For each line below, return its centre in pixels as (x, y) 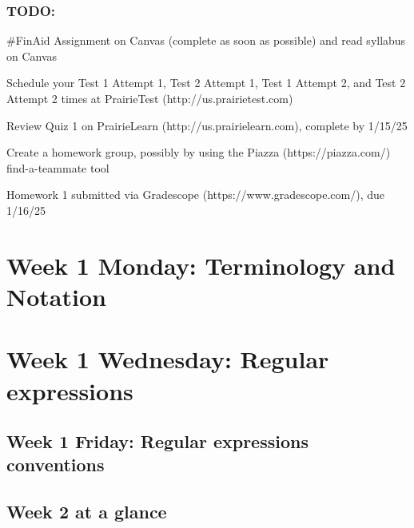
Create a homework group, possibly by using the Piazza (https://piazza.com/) (199, 152)
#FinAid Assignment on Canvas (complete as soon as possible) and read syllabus (206, 40)
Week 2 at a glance (87, 512)
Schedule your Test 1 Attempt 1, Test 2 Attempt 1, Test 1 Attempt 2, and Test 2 (206, 83)
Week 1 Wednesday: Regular (168, 359)
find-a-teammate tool (58, 167)
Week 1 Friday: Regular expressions (157, 441)
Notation (56, 296)
